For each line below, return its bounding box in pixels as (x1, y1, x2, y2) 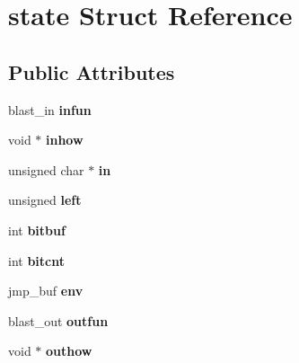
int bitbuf (8, 220, 66, 239)
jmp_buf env (8, 281, 84, 300)
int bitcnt (8, 251, 65, 270)
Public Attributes (8, 58, 175, 85)
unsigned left (8, 190, 82, 209)
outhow (46, 341, 92, 360)
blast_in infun (8, 100, 92, 119)
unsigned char (8, 160, 84, 179)
